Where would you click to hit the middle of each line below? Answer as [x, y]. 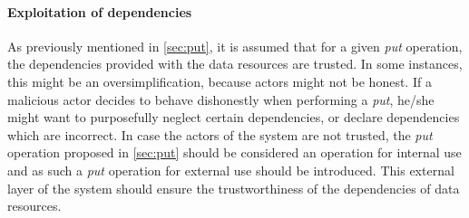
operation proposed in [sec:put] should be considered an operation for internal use [234, 152]
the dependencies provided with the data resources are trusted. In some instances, [235, 64]
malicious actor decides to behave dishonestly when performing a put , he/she [221, 99]
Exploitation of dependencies [100, 11]
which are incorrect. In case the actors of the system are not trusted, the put [220, 134]
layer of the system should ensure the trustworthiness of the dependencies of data [234, 188]
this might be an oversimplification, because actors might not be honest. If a [220, 81]
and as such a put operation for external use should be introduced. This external [231, 170]
